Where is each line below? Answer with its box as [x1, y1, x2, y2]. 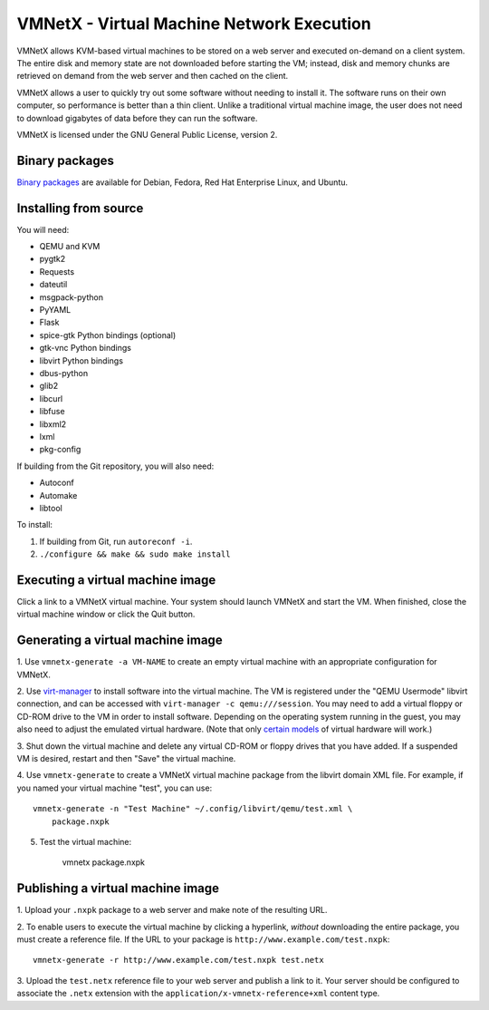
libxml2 [39, 418, 67, 430]
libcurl [39, 393, 63, 403]
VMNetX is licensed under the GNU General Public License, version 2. [16, 129, 278, 140]
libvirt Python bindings [39, 354, 124, 366]
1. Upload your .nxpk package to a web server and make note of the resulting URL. [16, 905, 328, 916]
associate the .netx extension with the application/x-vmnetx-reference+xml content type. [16, 988, 380, 999]
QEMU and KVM [39, 241, 101, 252]
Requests [39, 266, 75, 277]
